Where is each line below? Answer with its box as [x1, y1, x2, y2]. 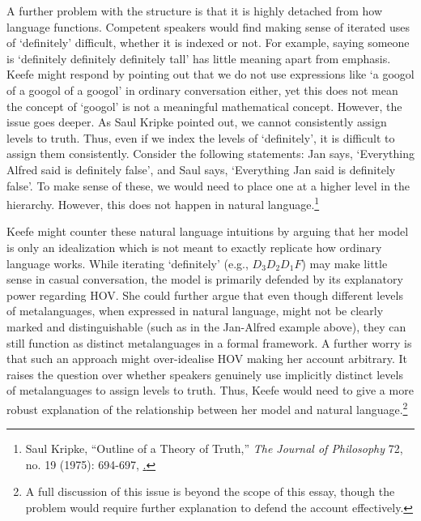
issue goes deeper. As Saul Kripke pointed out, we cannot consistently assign [6, 113, 387, 130]
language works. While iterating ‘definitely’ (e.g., [6, 254, 249, 271]
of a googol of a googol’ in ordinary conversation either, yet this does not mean [6, 81, 398, 98]
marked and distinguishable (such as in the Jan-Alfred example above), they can [6, 318, 406, 335]
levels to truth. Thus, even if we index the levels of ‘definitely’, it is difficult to [6, 129, 395, 146]
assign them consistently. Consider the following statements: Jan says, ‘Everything [6, 145, 415, 162]
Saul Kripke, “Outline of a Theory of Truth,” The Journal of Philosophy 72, [25, 440, 403, 457]
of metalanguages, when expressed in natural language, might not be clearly [6, 302, 384, 319]
